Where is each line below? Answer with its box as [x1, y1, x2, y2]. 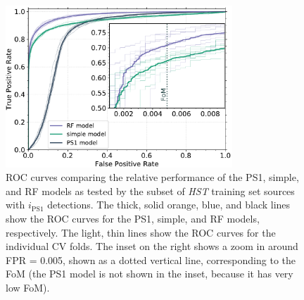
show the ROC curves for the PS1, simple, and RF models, [6, 211, 260, 225]
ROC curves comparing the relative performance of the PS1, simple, [6, 170, 299, 185]
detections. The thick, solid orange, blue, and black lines [47, 197, 291, 212]
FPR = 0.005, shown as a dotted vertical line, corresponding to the [6, 252, 296, 267]
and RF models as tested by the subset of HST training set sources [6, 183, 295, 198]
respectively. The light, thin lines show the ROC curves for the [6, 225, 276, 239]
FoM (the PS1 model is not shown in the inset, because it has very [6, 266, 293, 281]
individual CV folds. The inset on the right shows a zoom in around [6, 239, 298, 254]
